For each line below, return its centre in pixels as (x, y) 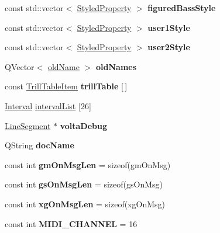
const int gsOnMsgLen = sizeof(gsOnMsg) (84, 184)
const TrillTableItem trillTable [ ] (66, 86)
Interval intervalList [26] (48, 105)
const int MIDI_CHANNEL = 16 (71, 223)
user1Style (169, 27)
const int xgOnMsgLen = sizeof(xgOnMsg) (85, 204)
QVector (20, 66)
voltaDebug (84, 125)
